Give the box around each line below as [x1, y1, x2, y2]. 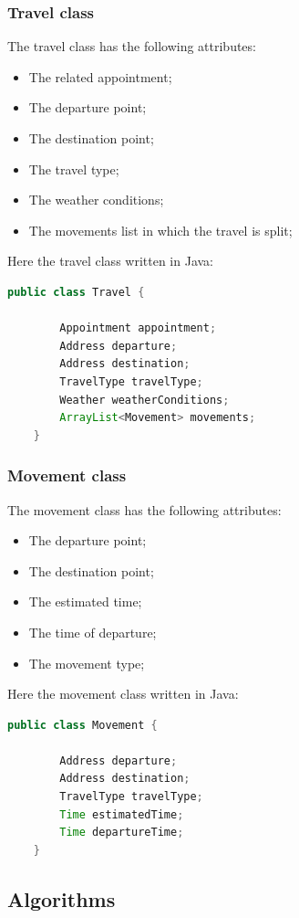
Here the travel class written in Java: [7, 251, 213, 270]
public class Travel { [7, 285, 145, 299]
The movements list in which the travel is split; [28, 220, 293, 239]
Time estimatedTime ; [59, 807, 184, 821]
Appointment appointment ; [59, 322, 217, 335]
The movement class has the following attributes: [7, 500, 282, 519]
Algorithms [7, 884, 116, 913]
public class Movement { [7, 718, 158, 732]
